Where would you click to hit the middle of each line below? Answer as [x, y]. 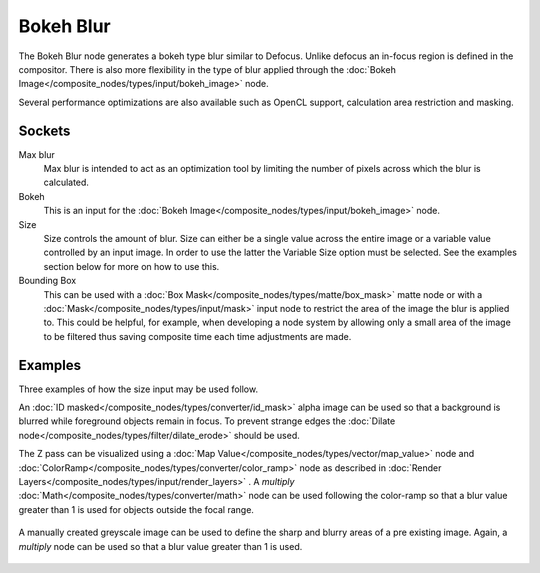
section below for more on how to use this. [131, 266]
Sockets [44, 130]
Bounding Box [47, 281]
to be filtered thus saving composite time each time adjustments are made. [197, 336]
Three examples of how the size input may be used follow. [138, 389]
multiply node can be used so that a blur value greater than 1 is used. [160, 546]
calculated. [66, 182]
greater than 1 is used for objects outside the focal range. [136, 509]
